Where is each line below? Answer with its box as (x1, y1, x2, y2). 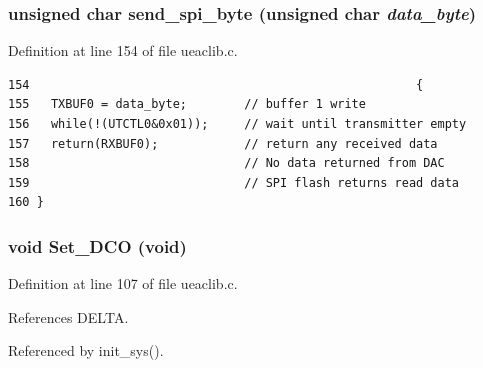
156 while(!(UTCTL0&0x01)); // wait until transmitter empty (8, 117, 467, 131)
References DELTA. (8, 306, 129, 327)
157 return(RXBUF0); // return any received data (8, 136, 438, 151)
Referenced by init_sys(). (8, 340, 164, 361)
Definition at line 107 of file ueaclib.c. (8, 273, 238, 294)
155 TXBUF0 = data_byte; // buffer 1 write (8, 97, 366, 112)
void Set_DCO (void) (8, 233, 187, 258)
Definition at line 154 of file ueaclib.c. (8, 40, 238, 61)
